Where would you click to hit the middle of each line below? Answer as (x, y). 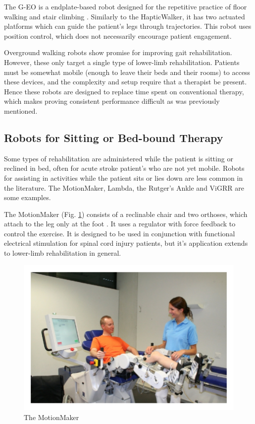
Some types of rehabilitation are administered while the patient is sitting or (119, 158)
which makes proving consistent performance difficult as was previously (112, 101)
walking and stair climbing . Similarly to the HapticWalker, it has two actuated (125, 16)
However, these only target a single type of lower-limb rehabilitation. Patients (122, 62)
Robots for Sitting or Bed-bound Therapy (114, 137)
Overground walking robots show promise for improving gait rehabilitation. (118, 52)
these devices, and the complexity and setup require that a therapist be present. (126, 82)
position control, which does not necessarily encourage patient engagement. (118, 35)
